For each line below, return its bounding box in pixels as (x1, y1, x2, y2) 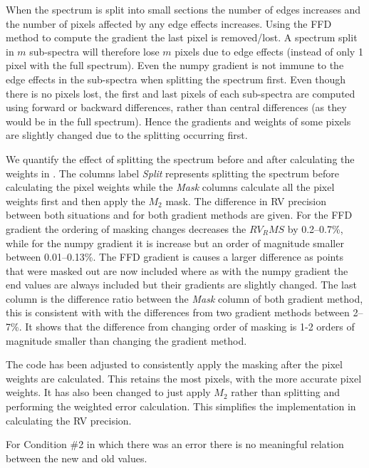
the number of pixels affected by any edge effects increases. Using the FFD (6, 16, 332, 31)
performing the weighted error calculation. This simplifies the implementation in (6, 399, 356, 414)
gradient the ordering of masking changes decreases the (6, 221, 246, 236)
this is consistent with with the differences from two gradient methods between (6, 305, 350, 320)
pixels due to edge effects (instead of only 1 (175, 43, 363, 58)
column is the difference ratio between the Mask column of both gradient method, (6, 291, 363, 306)
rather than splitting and (231, 385, 340, 400)
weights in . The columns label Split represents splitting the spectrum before (6, 165, 339, 180)
